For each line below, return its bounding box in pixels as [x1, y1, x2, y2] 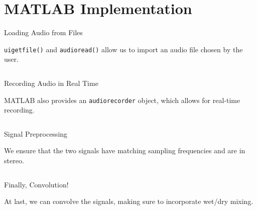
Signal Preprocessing [4, 128, 68, 139]
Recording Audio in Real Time [4, 77, 98, 88]
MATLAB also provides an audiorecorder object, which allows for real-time [4, 94, 240, 105]
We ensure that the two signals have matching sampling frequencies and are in [4, 145, 245, 156]
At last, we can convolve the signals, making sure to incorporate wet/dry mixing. [4, 196, 253, 206]
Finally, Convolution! [4, 179, 69, 189]
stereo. [4, 155, 24, 165]
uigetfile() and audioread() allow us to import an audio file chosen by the [4, 44, 243, 54]
